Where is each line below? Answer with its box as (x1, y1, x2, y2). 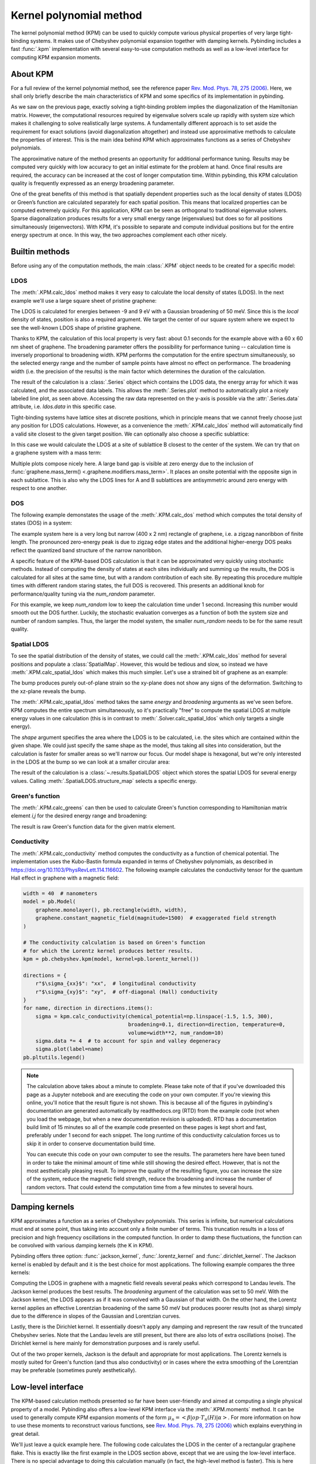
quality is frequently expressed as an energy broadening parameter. (11, 179, 175, 187)
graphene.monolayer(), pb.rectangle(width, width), (35, 907, 187, 913)
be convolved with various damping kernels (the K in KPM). (11, 1241, 154, 1248)
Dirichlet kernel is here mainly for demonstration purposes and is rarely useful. (11, 1340, 200, 1347)
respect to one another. (11, 484, 67, 491)
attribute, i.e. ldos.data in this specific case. (11, 403, 116, 410)
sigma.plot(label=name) (35, 1046, 104, 1052)
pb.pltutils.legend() (23, 1054, 85, 1061)
